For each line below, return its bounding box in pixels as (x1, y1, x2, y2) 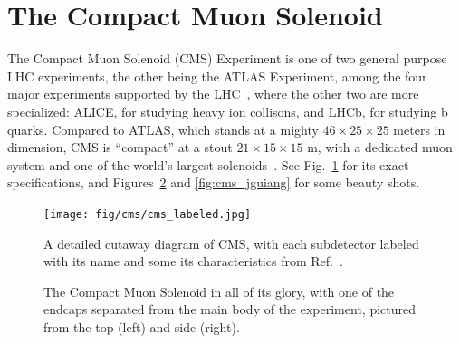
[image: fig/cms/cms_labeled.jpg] (43, 207, 252, 221)
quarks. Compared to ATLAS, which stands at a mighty (7, 119, 319, 138)
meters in (393, 119, 446, 138)
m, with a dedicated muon (307, 138, 453, 157)
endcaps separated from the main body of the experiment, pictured (43, 300, 416, 319)
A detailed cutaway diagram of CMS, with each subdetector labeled (43, 233, 419, 252)
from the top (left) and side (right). (43, 317, 240, 336)
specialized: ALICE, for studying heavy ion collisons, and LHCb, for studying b (7, 101, 448, 120)
